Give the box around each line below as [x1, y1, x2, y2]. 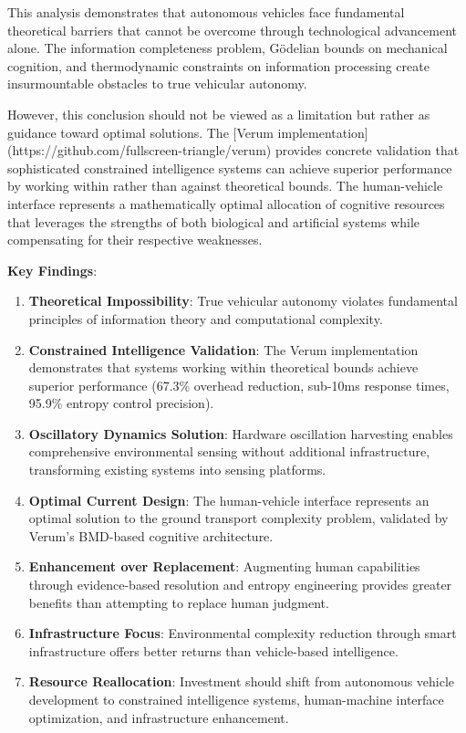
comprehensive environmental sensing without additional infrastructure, [28, 442, 430, 461]
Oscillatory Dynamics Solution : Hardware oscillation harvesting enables [28, 424, 453, 443]
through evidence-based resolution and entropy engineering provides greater [28, 575, 452, 594]
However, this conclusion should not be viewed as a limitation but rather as [7, 104, 430, 123]
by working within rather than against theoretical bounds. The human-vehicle [7, 176, 443, 195]
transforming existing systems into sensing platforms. [28, 460, 326, 479]
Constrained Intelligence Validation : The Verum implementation [28, 340, 419, 359]
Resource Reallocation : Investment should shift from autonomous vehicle [28, 672, 455, 691]
